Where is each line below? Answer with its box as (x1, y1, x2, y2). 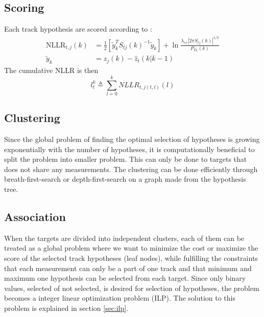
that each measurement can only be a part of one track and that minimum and (4, 262, 252, 273)
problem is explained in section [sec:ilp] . (4, 302, 129, 313)
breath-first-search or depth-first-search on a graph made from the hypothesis (4, 174, 246, 184)
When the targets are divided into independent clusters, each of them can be (4, 232, 245, 243)
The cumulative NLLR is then (4, 65, 99, 76)
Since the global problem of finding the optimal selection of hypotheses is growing (4, 134, 260, 144)
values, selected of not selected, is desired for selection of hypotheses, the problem (4, 282, 259, 293)
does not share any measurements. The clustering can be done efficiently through (4, 163, 258, 174)
